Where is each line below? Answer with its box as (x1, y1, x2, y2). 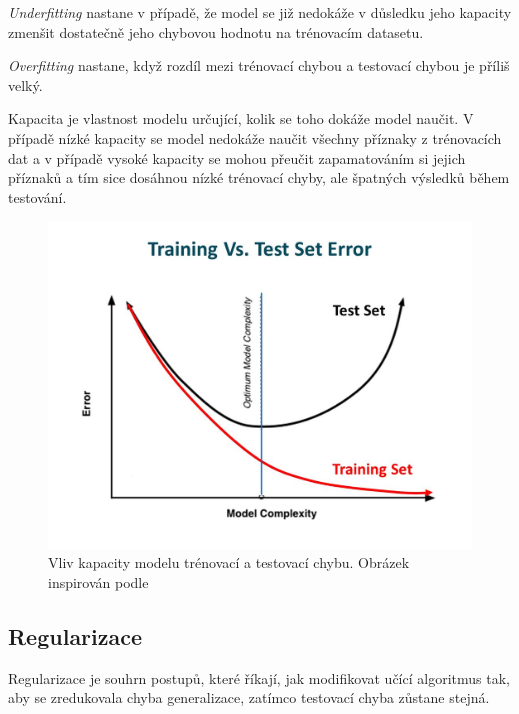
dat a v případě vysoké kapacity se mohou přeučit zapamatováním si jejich (8, 147, 466, 168)
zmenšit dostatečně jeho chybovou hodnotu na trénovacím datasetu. (8, 21, 424, 42)
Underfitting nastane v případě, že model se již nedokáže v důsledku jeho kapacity (8, 2, 512, 22)
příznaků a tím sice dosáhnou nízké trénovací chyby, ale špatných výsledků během (8, 167, 510, 188)
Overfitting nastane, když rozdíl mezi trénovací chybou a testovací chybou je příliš (8, 55, 510, 76)
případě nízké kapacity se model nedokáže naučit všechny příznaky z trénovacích (8, 127, 502, 148)
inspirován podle (48, 572, 149, 593)
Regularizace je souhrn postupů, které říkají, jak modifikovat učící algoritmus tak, (8, 667, 510, 688)
